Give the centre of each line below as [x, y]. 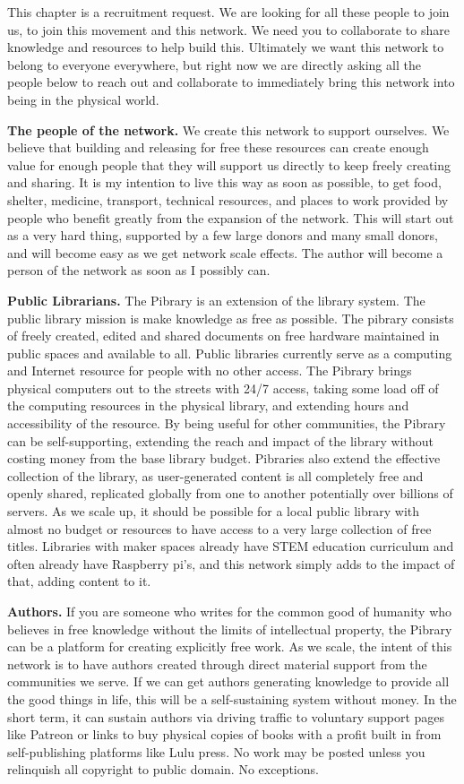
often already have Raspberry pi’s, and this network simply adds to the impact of [231, 563]
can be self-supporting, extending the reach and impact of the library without [220, 440]
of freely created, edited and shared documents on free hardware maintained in [223, 336]
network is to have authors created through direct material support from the [217, 663]
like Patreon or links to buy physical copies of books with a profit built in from [224, 734]
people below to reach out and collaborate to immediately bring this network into [231, 82]
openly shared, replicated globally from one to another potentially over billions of [230, 493]
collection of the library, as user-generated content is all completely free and [215, 475]
